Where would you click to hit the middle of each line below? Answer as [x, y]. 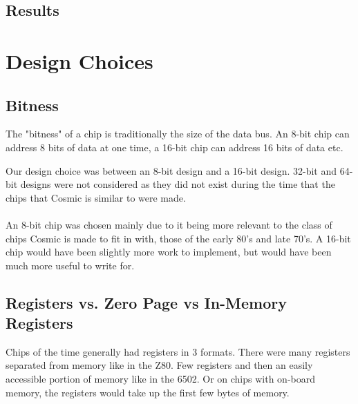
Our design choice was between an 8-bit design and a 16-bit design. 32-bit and [171, 170]
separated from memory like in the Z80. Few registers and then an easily [159, 365]
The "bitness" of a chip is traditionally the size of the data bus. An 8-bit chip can [178, 134]
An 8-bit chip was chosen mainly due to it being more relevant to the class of [169, 224]
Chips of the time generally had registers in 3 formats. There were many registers [178, 351]
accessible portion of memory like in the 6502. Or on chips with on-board [160, 379]
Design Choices [79, 60]
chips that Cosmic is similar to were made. [96, 197]
